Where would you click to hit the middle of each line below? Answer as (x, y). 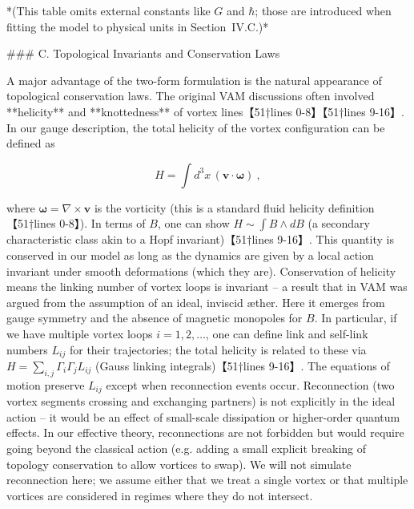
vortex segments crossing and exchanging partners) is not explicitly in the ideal (201, 401)
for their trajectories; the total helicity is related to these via (218, 349)
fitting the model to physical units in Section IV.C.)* (138, 26)
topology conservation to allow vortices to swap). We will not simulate (179, 464)
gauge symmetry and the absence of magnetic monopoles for (155, 318)
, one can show (193, 223)
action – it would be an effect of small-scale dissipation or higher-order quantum (203, 416)
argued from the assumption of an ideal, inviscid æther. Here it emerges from (196, 302)
